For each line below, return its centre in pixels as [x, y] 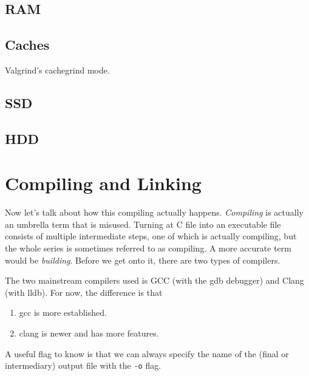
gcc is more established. [63, 313]
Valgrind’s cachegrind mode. [57, 70]
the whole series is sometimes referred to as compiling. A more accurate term [148, 248]
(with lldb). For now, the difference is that [84, 292]
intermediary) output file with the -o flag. [83, 365]
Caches [27, 45]
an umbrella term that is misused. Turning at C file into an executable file [143, 224]
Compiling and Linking [103, 183]
